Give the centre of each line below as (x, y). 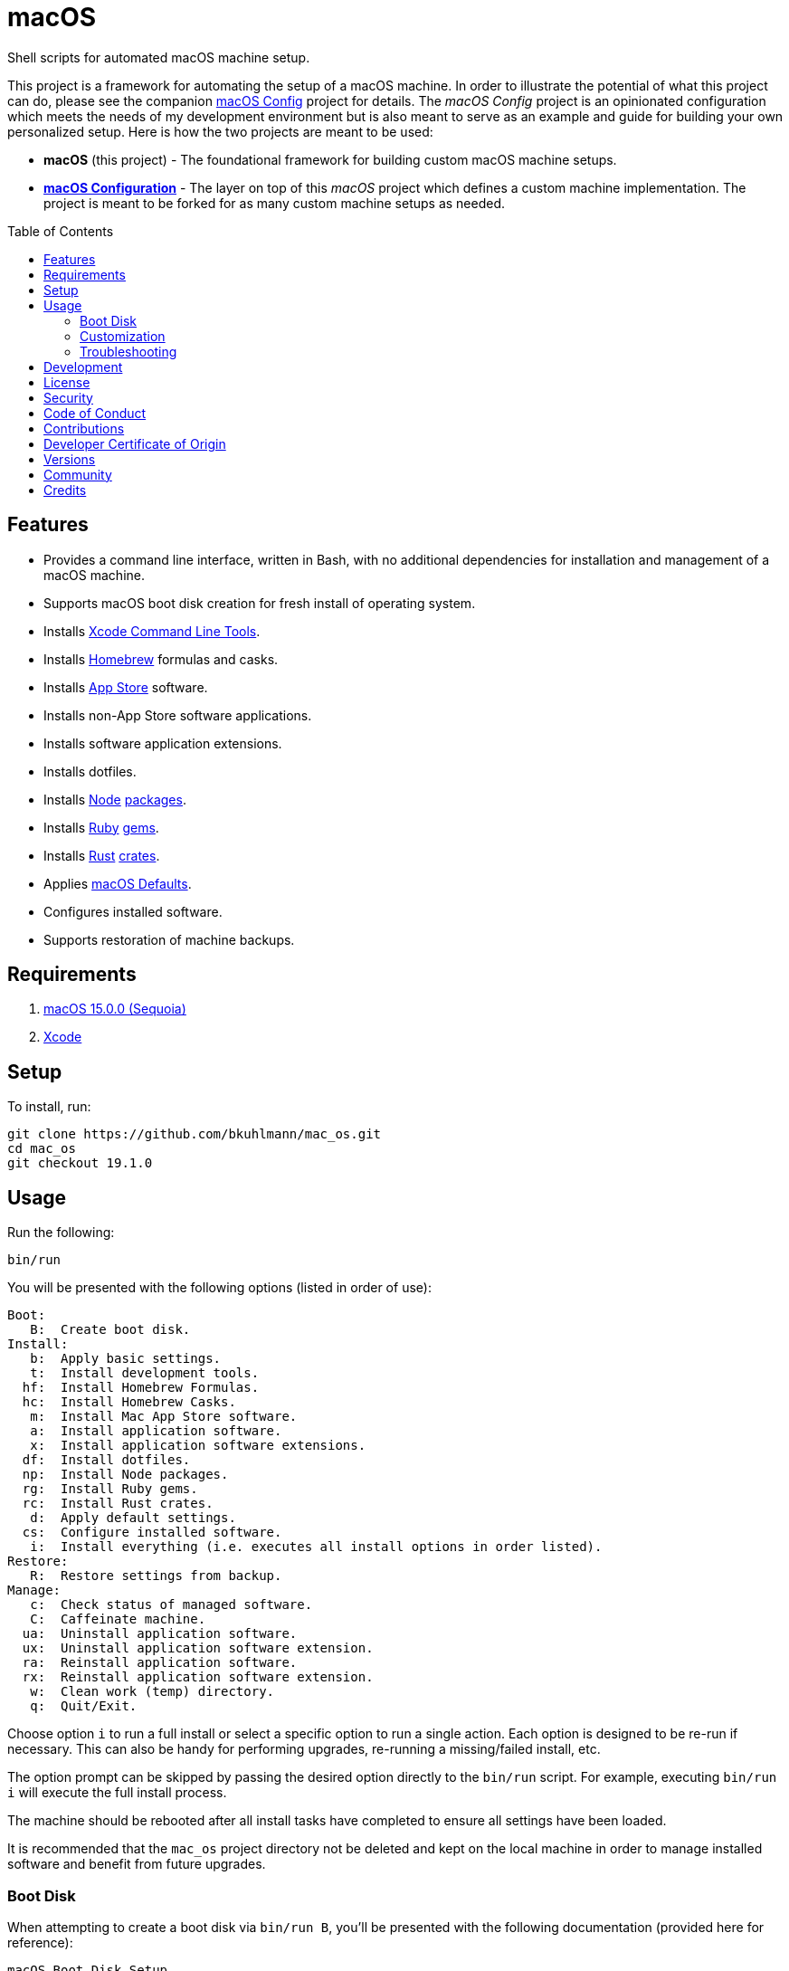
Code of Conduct (95, 413)
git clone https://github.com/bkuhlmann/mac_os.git (195, 1134)
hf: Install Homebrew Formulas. (141, 1388)
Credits (65, 490)
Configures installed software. (133, 911)
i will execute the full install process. (117, 1793)
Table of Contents (61, 231)
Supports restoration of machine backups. (169, 939)
